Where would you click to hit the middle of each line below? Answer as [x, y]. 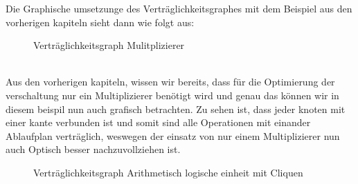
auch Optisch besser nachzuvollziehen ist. [93, 149]
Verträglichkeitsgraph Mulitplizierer [109, 45]
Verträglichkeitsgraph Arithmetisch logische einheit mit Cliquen [168, 172]
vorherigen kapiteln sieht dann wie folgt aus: [100, 22]
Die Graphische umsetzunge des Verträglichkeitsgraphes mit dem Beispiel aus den [179, 8]
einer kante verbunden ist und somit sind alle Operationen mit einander [158, 122]
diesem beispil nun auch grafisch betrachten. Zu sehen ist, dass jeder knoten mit [176, 109]
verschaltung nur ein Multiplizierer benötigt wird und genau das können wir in [172, 95]
